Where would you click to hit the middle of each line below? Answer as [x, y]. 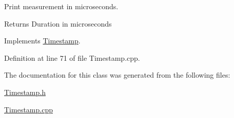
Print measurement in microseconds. [61, 6]
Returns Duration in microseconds [58, 23]
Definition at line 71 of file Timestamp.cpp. [72, 57]
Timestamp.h [25, 92]
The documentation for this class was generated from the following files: [117, 75]
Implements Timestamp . [42, 41]
